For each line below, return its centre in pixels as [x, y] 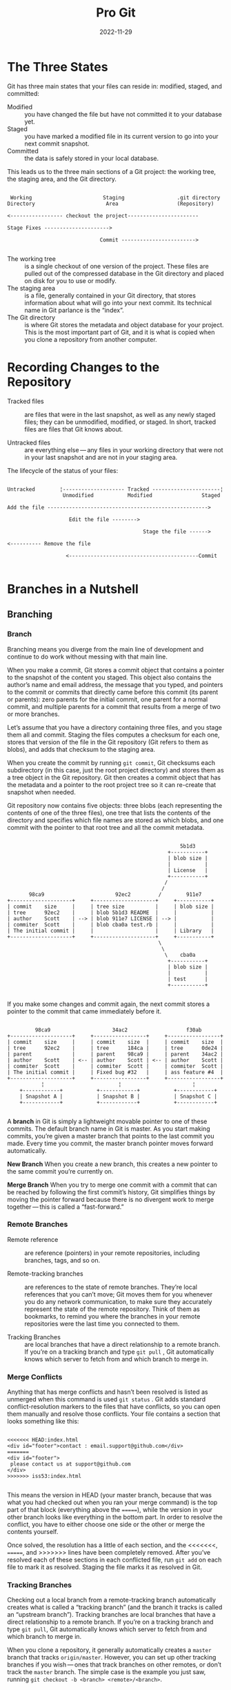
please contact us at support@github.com [70, 1464]
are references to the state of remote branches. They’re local [111, 1287]
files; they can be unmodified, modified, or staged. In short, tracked [120, 422]
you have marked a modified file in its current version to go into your [121, 136]
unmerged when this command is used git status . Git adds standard [106, 1399]
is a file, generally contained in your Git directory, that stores [110, 295]
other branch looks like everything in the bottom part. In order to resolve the [115, 1517]
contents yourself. [33, 1532]
